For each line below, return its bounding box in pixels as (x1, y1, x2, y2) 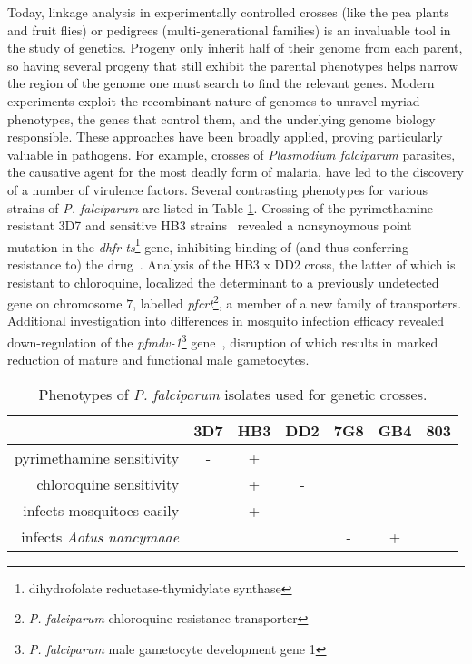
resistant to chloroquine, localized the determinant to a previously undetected (7, 272, 439, 291)
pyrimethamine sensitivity (15, 446, 180, 468)
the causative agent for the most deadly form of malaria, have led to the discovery (7, 162, 464, 181)
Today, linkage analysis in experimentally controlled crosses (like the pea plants (7, 3, 449, 21)
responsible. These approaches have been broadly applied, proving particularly (7, 127, 443, 146)
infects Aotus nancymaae (21, 525, 180, 547)
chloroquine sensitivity (36, 473, 180, 494)
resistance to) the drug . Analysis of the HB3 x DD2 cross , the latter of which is (7, 254, 456, 273)
